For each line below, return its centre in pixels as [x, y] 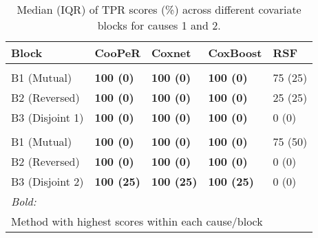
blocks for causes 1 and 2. [159, 25]
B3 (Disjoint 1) [47, 117]
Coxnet [171, 53]
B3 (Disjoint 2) [47, 181]
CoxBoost [235, 53]
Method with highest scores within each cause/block [137, 221]
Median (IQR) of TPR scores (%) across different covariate [159, 9]
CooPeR [117, 53]
